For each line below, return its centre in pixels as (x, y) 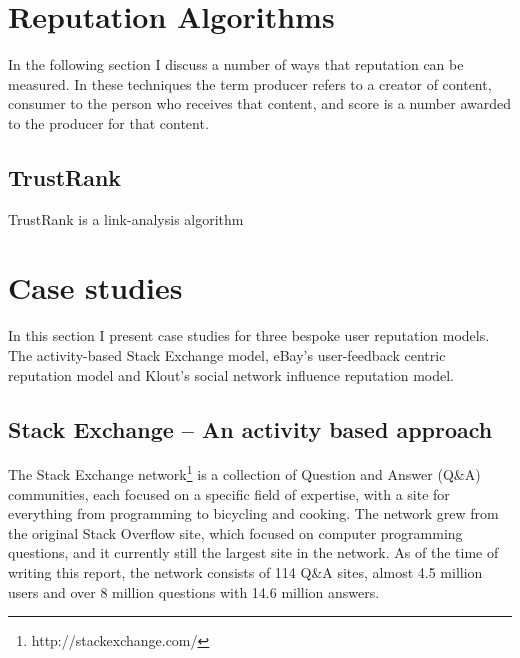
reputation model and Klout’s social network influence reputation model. (231, 374)
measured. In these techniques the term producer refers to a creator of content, (250, 83)
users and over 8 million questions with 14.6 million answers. (194, 591)
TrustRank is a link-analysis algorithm (126, 218)
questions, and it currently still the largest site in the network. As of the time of (253, 552)
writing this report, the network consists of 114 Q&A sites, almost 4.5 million (245, 572)
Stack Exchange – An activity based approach (250, 428)
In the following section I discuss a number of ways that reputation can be (236, 64)
